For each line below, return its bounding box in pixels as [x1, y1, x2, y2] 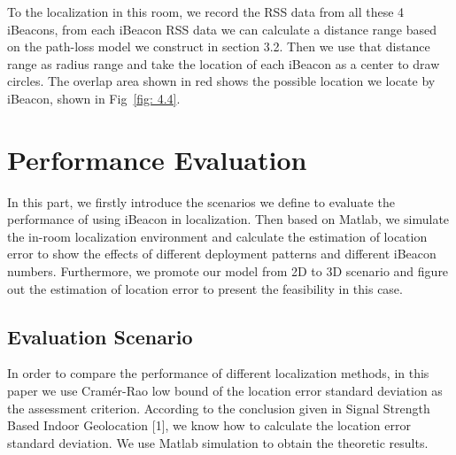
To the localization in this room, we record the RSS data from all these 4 [7, 3, 405, 20]
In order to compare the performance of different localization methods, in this [7, 364, 429, 382]
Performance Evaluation [7, 141, 307, 177]
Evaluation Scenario [7, 322, 193, 350]
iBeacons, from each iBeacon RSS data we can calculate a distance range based [7, 19, 437, 38]
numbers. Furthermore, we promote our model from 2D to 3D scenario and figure [7, 262, 449, 281]
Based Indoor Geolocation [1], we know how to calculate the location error [7, 416, 411, 435]
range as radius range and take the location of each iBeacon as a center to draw [7, 54, 440, 73]
